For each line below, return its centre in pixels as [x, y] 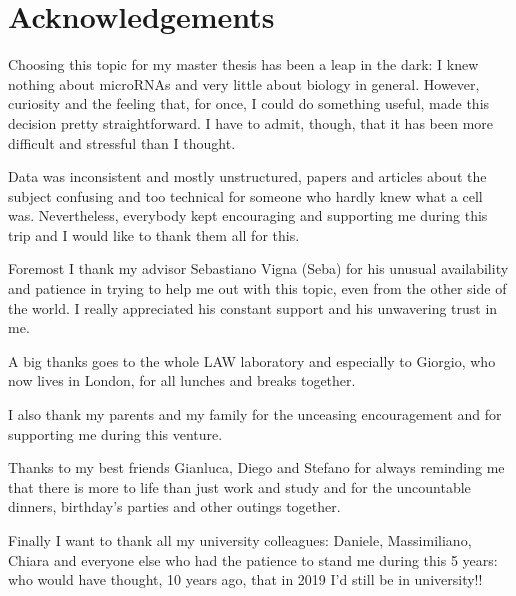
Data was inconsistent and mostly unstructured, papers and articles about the [247, 176]
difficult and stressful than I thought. [122, 142]
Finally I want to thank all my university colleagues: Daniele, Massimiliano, [240, 540]
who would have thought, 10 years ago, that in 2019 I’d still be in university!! [245, 579]
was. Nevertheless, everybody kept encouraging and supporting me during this [248, 215]
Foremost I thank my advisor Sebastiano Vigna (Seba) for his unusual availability [258, 268]
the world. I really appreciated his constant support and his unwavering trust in [253, 307]
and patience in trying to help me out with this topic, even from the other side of [257, 288]
